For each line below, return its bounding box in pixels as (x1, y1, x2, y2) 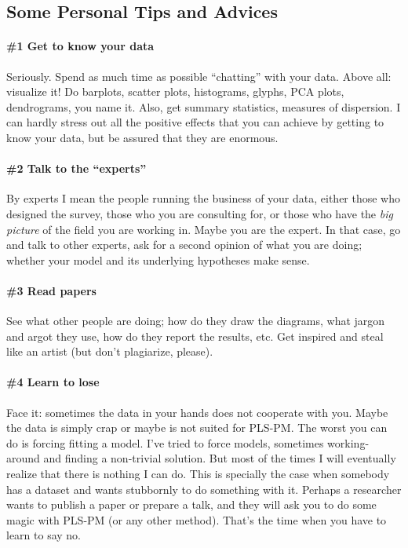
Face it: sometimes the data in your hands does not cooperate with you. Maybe (6, 404, 388, 420)
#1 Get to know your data (6, 38, 155, 54)
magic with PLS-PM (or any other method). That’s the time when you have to (6, 511, 387, 528)
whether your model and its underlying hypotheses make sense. (6, 251, 310, 268)
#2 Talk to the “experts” (6, 160, 147, 177)
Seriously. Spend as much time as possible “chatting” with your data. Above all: (6, 68, 392, 84)
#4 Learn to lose (6, 374, 100, 390)
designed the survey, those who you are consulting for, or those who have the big (6, 205, 393, 221)
